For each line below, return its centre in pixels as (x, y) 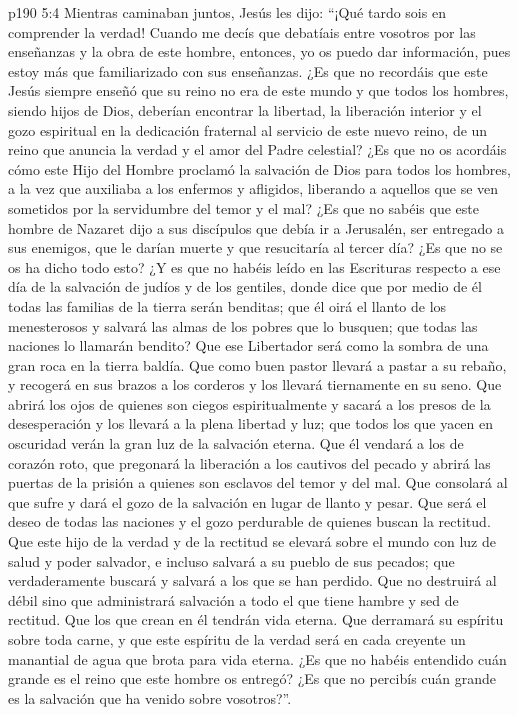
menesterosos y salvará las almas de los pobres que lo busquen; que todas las (243, 325)
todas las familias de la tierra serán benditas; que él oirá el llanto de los (227, 305)
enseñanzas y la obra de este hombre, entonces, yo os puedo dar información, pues (259, 51)
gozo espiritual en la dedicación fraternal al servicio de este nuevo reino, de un (248, 129)
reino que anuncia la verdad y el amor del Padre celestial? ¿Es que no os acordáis (257, 149)
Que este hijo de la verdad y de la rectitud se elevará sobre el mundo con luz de (252, 541)
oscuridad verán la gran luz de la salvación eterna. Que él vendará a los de (236, 443)
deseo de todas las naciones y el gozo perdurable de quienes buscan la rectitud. (249, 521)
